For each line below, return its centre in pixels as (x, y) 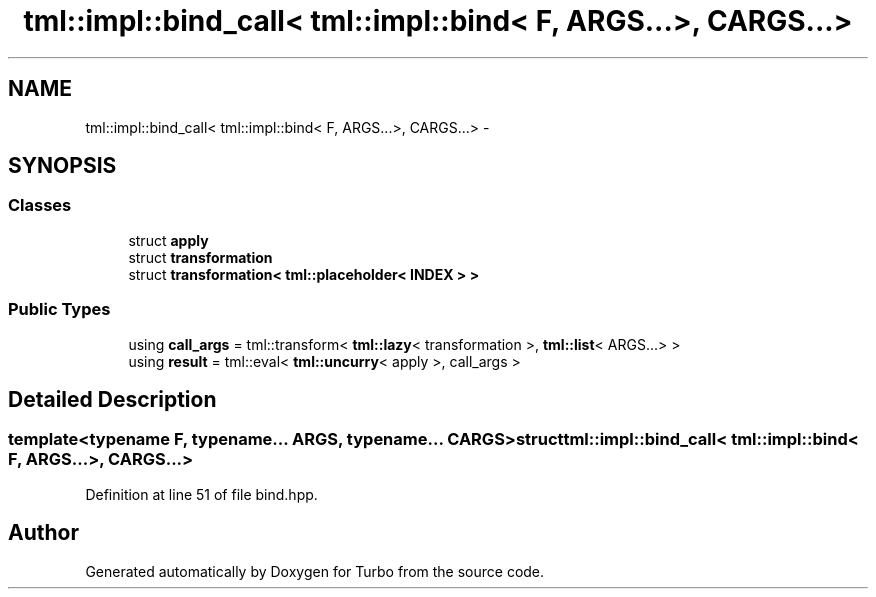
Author (43, 533)
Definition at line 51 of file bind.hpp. (201, 494)
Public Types (59, 309)
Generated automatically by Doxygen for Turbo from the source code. (315, 571)
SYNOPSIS (62, 166)
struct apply (168, 240)
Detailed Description (112, 399)
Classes (40, 205)
